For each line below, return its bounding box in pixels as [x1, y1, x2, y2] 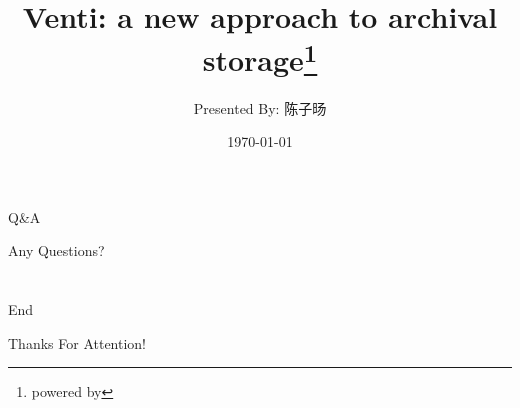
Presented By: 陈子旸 [193, 97, 327, 118]
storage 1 [202, 35, 318, 80]
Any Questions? [8, 240, 105, 261]
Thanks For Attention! [8, 332, 146, 353]
